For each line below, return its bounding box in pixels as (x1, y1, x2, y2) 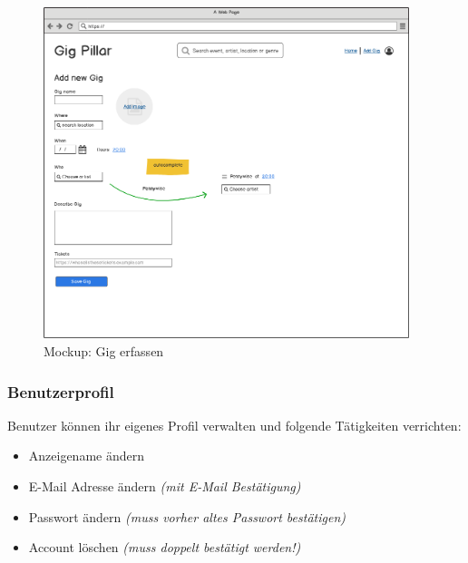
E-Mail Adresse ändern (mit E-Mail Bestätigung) (28, 477, 301, 496)
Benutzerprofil (7, 380, 114, 403)
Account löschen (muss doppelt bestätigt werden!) (28, 538, 301, 557)
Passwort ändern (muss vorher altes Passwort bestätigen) (28, 507, 346, 526)
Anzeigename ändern (28, 446, 145, 465)
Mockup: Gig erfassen (44, 342, 164, 361)
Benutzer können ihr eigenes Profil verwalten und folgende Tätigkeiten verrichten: (7, 415, 462, 434)
